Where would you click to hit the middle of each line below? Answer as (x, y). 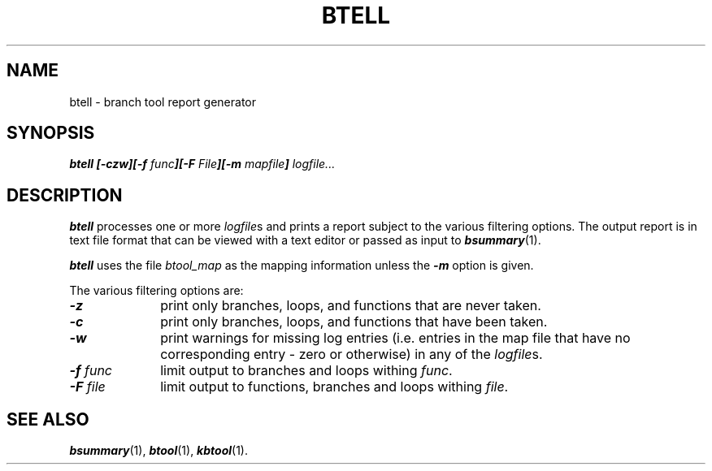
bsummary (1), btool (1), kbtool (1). (158, 451)
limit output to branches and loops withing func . (306, 371)
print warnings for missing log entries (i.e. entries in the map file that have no (395, 338)
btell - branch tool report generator (163, 102)
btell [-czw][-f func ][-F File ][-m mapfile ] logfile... (202, 164)
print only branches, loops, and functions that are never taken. (351, 306)
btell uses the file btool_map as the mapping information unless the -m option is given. (302, 266)
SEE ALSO (48, 419)
